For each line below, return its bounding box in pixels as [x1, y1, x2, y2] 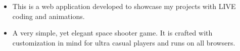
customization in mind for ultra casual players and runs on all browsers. [12, 37, 235, 47]
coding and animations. [12, 10, 85, 21]
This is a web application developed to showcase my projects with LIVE [12, 1, 236, 11]
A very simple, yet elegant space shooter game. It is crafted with [12, 27, 213, 38]
